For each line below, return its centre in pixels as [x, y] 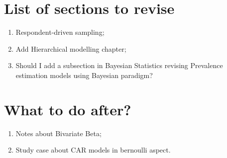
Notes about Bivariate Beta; [58, 133]
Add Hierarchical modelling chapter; [71, 48]
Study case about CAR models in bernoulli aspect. [93, 150]
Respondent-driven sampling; [60, 32]
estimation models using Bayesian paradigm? [84, 75]
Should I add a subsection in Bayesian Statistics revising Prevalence [119, 65]
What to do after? [68, 109]
